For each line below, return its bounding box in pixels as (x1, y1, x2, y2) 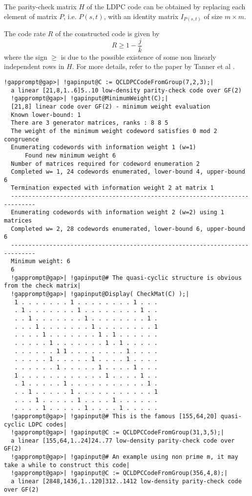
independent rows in (4, 61, 64, 71)
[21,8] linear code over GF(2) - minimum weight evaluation (11, 103, 210, 110)
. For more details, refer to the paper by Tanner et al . (72, 61, 235, 71)
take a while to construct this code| (4, 461, 130, 469)
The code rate (4, 28, 46, 39)
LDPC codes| (28, 421, 67, 428)
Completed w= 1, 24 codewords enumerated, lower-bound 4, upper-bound (11, 168, 245, 176)
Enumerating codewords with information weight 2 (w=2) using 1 (11, 209, 225, 216)
